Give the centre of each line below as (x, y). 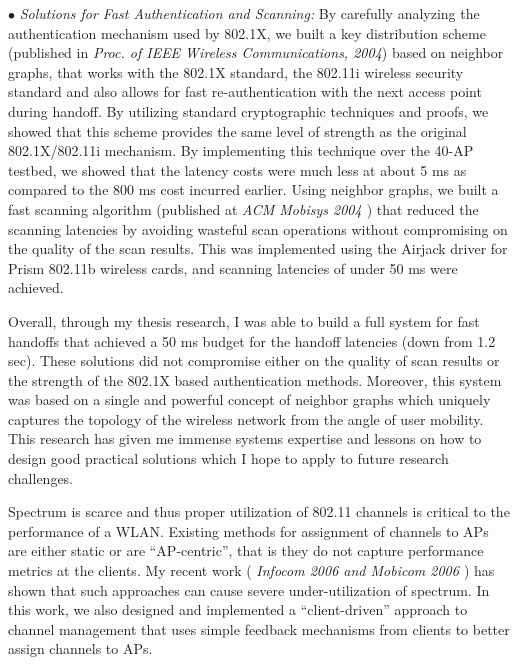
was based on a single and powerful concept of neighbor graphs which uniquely (249, 399)
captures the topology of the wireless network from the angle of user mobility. (246, 418)
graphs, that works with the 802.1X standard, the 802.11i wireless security (236, 71)
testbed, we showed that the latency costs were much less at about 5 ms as (237, 169)
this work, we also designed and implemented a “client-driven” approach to (238, 609)
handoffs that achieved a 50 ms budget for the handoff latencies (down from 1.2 (252, 340)
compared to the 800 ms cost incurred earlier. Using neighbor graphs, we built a (253, 189)
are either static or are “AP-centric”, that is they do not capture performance (246, 550)
